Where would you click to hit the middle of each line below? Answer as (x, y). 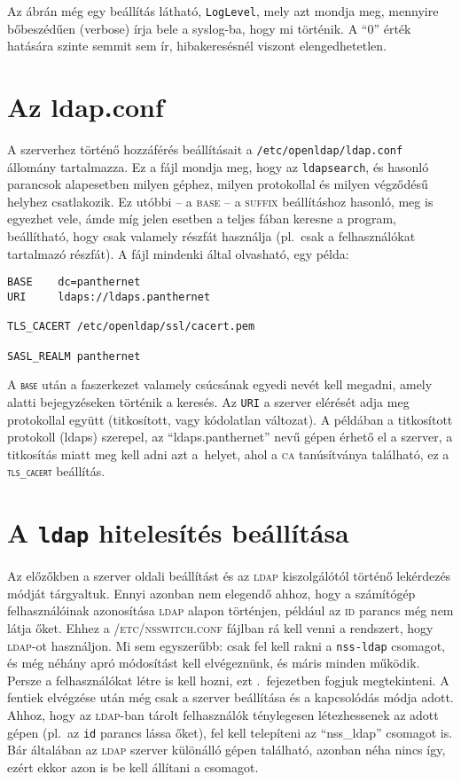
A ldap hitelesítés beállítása (178, 532)
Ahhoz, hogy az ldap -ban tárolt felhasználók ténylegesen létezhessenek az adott (223, 715)
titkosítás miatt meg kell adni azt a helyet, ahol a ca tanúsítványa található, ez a (228, 454)
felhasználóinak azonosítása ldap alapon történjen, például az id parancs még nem (230, 610)
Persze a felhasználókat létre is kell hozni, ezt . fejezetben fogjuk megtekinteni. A (228, 680)
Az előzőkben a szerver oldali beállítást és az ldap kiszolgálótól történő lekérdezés (229, 576)
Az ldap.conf (86, 107)
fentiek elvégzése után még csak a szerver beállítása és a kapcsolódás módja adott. (230, 697)
